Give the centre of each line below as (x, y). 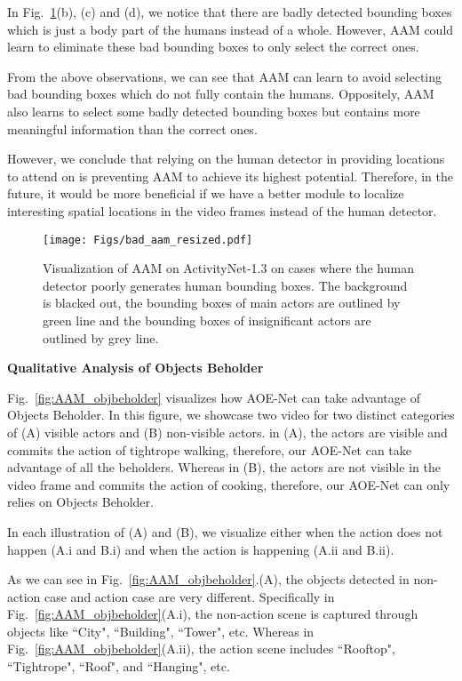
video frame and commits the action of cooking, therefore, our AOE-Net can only (229, 484)
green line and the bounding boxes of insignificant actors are (207, 320)
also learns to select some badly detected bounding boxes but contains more (214, 111)
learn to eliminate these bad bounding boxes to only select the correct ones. (213, 47)
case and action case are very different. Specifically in (189, 596)
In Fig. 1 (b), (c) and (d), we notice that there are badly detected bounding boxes (230, 12)
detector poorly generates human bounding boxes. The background (225, 285)
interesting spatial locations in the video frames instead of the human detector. (222, 210)
